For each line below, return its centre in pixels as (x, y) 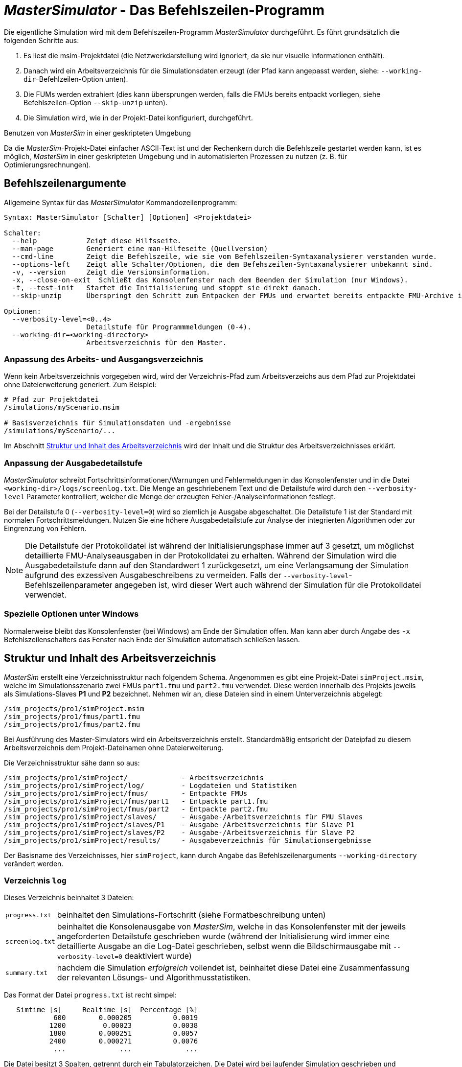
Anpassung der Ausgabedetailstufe (73, 463)
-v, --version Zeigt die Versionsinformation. (111, 272)
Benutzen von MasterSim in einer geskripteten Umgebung (98, 133)
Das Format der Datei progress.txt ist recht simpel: (90, 995)
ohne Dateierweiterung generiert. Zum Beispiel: (80, 385)
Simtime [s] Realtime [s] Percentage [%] (107, 1010)
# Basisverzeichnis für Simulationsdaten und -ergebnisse (117, 423)
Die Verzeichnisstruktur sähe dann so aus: (72, 763)
